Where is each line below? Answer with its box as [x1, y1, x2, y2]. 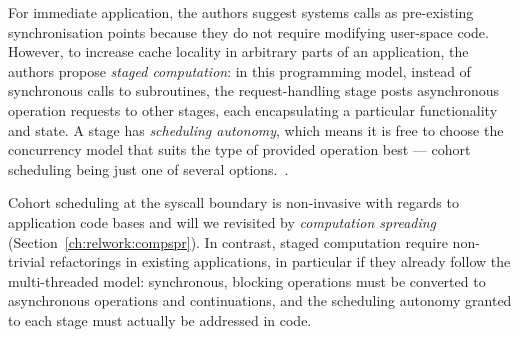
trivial [8, 251, 46, 272]
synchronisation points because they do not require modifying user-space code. [8, 21, 489, 42]
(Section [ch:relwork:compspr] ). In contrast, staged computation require [8, 231, 448, 252]
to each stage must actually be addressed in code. [8, 309, 312, 330]
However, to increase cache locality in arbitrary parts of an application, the [8, 41, 469, 62]
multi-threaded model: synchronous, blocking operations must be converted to [8, 270, 486, 291]
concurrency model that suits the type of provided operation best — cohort [8, 139, 471, 160]
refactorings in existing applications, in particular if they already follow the [49, 251, 511, 272]
